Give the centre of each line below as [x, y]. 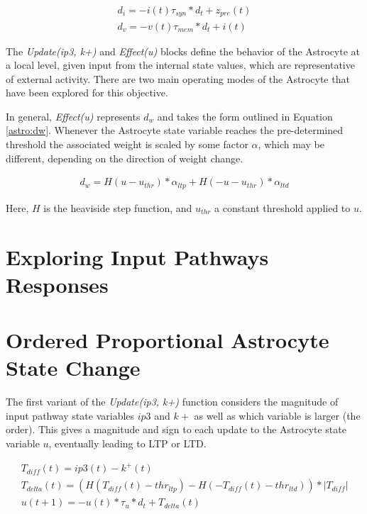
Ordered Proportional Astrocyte [168, 340]
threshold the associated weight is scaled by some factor [127, 144]
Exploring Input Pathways [137, 256]
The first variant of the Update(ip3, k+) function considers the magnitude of [172, 402]
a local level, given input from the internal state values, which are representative [180, 65]
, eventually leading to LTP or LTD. [127, 443]
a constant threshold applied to [283, 207]
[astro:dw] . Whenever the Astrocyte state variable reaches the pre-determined [175, 130]
